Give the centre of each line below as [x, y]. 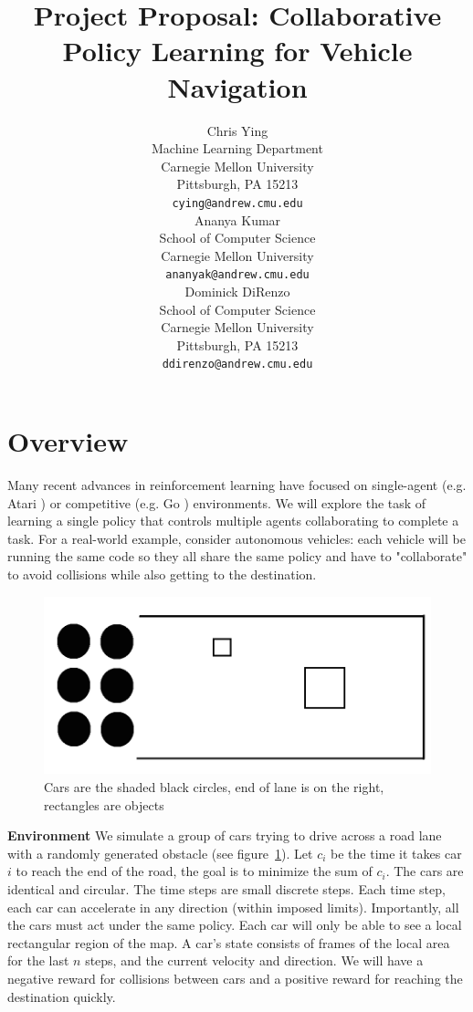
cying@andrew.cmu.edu [237, 203]
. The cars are [425, 871]
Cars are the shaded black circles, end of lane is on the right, [214, 787]
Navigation [237, 86]
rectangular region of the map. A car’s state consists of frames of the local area [229, 942]
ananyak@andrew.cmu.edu [237, 275]
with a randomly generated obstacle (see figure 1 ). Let [160, 853]
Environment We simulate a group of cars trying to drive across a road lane [225, 835]
